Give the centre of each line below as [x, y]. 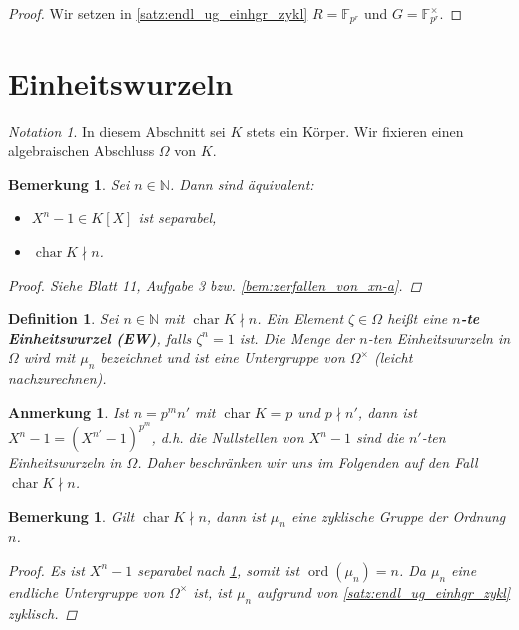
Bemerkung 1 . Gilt [71, 515]
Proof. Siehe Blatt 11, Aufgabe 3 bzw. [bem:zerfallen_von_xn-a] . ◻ [215, 284]
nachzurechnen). [57, 378]
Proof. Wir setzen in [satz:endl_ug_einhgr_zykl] [158, 13]
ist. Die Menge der [297, 337]
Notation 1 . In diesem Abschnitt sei [117, 130]
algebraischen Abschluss [81, 150]
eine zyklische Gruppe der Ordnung [398, 515]
